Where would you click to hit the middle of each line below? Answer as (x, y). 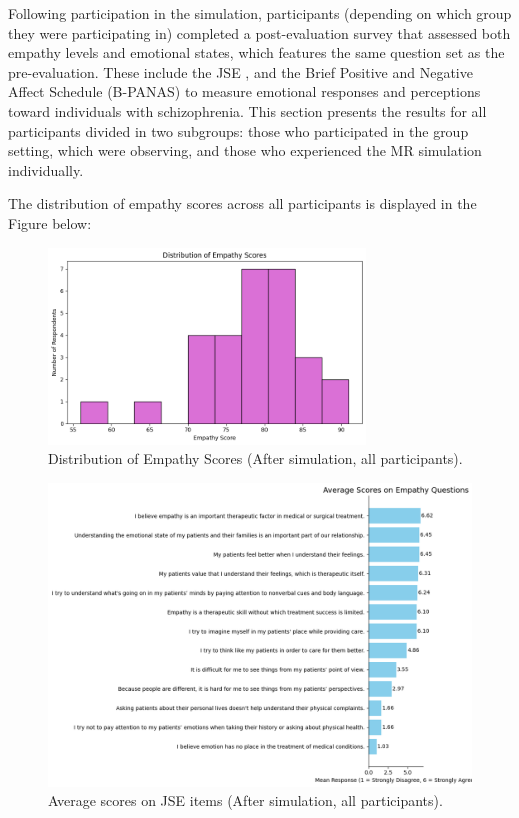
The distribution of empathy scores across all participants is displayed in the (242, 203)
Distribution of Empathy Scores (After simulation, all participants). (255, 458)
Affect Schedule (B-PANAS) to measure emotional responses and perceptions (244, 91)
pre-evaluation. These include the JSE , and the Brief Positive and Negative (240, 71)
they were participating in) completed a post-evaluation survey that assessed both (259, 32)
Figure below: (50, 222)
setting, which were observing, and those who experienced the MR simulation (245, 150)
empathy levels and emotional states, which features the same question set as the (256, 52)
